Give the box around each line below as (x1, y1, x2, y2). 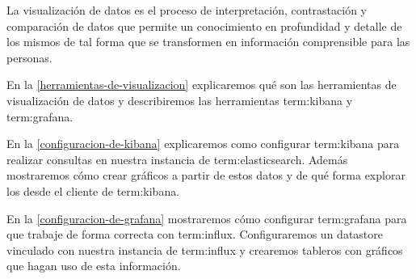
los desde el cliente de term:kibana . (6, 182, 180, 199)
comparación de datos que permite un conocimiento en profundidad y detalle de (6, 17, 402, 34)
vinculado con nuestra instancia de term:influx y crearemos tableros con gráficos (6, 241, 403, 258)
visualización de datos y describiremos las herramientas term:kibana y (6, 91, 353, 108)
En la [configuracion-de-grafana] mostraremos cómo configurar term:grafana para (6, 209, 407, 226)
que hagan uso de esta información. (6, 257, 181, 274)
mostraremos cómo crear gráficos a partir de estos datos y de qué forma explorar (6, 167, 405, 184)
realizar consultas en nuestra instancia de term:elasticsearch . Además (6, 150, 348, 167)
